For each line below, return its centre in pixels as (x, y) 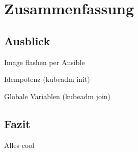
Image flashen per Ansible (45, 62)
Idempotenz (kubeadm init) (47, 79)
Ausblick (27, 40)
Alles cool (19, 145)
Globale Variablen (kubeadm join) (58, 96)
